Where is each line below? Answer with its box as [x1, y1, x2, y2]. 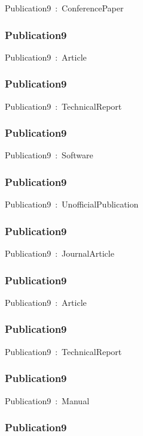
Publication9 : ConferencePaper [5, 2, 124, 14]
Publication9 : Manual [5, 394, 90, 407]
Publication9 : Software [5, 149, 93, 161]
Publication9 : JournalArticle [5, 247, 114, 260]
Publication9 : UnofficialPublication [5, 198, 139, 211]
